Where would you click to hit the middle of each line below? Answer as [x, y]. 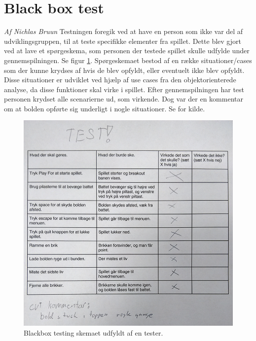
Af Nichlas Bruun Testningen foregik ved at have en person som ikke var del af [124, 31]
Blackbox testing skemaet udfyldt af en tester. [93, 332]
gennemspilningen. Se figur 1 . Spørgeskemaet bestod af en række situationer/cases [128, 60]
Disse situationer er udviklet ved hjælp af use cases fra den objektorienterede [120, 80]
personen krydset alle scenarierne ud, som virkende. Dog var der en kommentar [124, 99]
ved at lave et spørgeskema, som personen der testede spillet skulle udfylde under [127, 51]
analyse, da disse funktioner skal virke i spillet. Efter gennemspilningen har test [124, 89]
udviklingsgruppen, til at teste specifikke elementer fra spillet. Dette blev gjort [123, 41]
